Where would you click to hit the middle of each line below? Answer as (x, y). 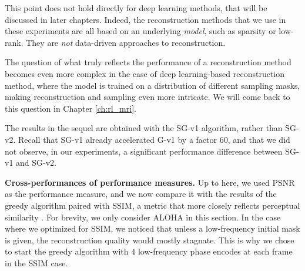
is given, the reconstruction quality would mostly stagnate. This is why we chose (150, 240)
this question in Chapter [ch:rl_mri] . (71, 108)
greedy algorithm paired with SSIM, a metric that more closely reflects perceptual (152, 205)
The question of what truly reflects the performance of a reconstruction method (148, 62)
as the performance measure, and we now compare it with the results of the (141, 194)
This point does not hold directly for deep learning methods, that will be (136, 8)
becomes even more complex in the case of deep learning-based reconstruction (145, 73)
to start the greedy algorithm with (67, 251)
